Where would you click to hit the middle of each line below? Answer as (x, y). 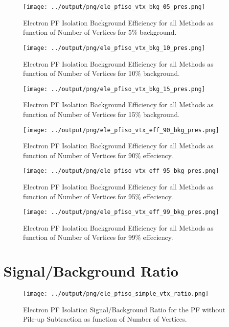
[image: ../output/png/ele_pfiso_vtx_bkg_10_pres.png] (114, 48)
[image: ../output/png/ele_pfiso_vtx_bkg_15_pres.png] (114, 89)
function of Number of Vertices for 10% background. (102, 73)
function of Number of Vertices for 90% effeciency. (98, 155)
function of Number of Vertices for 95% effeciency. (98, 196)
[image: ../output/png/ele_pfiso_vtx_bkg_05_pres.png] (114, 7)
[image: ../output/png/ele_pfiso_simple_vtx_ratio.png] (116, 294)
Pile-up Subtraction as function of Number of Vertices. (105, 319)
